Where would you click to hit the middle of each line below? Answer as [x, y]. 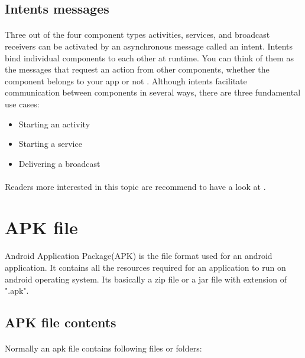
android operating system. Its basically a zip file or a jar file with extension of [146, 279]
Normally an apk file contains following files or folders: [103, 348]
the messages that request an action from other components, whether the [137, 69]
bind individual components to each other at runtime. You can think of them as [150, 58]
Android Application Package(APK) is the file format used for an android [139, 256]
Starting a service [50, 144]
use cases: [22, 104]
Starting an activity [54, 124]
